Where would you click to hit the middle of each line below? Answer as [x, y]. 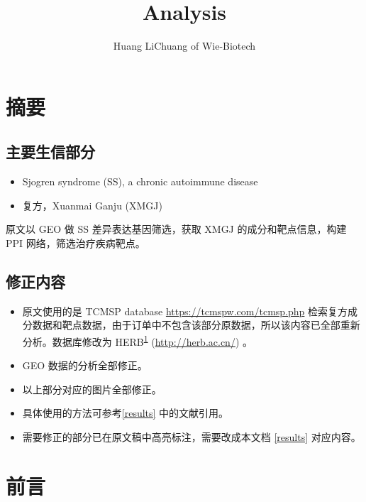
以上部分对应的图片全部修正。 [92, 389]
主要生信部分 [50, 152]
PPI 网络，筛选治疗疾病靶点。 [76, 242]
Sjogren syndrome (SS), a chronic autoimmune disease [140, 181]
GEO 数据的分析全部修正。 [85, 365]
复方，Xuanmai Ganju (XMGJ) [93, 205]
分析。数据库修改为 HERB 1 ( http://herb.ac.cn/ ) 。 [138, 340]
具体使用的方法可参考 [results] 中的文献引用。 [126, 413]
